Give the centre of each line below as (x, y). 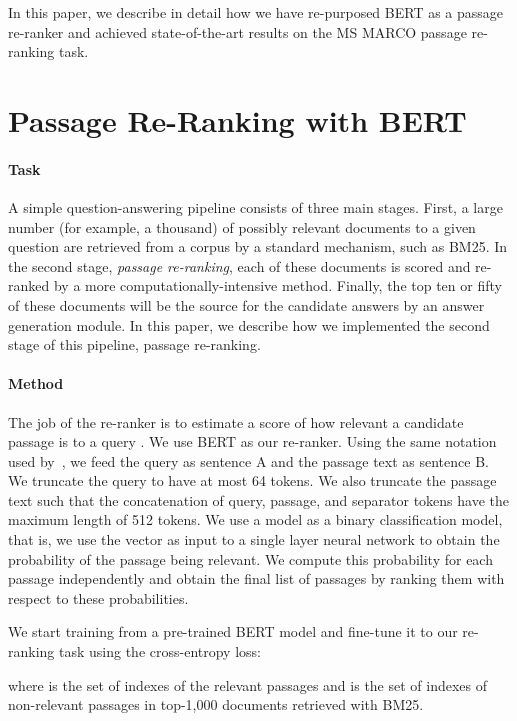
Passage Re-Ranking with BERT (237, 119)
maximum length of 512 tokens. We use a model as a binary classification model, (255, 519)
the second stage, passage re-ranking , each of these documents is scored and (239, 265)
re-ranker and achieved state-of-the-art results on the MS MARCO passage (237, 31)
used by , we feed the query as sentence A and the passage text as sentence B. (248, 460)
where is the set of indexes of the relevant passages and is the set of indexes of (248, 684)
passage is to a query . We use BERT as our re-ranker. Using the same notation (252, 441)
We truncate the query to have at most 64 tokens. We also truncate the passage (252, 480)
